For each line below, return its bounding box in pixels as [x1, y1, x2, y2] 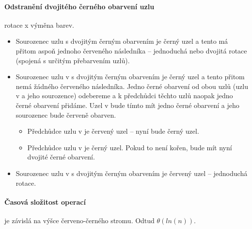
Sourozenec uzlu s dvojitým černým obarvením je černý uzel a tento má [16, 36, 228, 46]
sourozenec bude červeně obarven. [16, 109, 116, 120]
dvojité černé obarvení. [27, 152, 95, 162]
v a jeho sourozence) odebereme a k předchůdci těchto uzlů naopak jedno [16, 90, 233, 101]
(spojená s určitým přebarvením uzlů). [16, 55, 130, 65]
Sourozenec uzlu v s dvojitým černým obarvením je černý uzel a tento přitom [16, 71, 245, 82]
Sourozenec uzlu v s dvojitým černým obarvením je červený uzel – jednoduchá [16, 168, 248, 178]
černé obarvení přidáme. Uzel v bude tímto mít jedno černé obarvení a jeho [16, 100, 239, 110]
